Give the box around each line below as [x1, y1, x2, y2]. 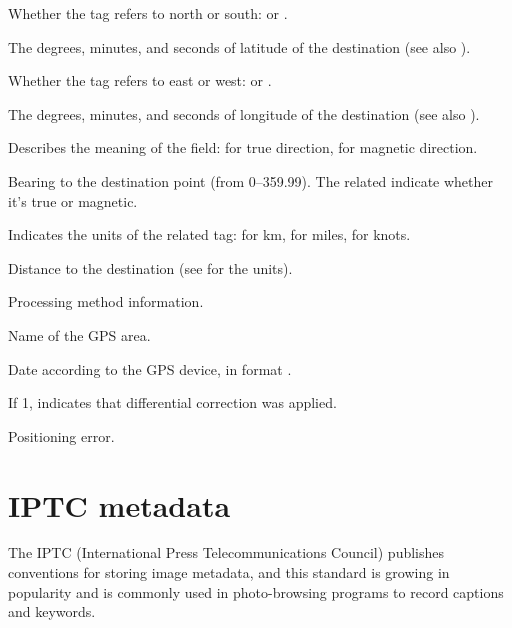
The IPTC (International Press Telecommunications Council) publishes [8, 542, 445, 563]
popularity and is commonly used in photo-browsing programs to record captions [8, 581, 504, 602]
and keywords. [8, 601, 96, 622]
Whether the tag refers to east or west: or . [8, 70, 272, 91]
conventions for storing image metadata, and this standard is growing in [8, 562, 450, 583]
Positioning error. [8, 425, 115, 446]
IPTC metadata [8, 484, 231, 525]
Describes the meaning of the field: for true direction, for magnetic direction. [8, 137, 478, 158]
